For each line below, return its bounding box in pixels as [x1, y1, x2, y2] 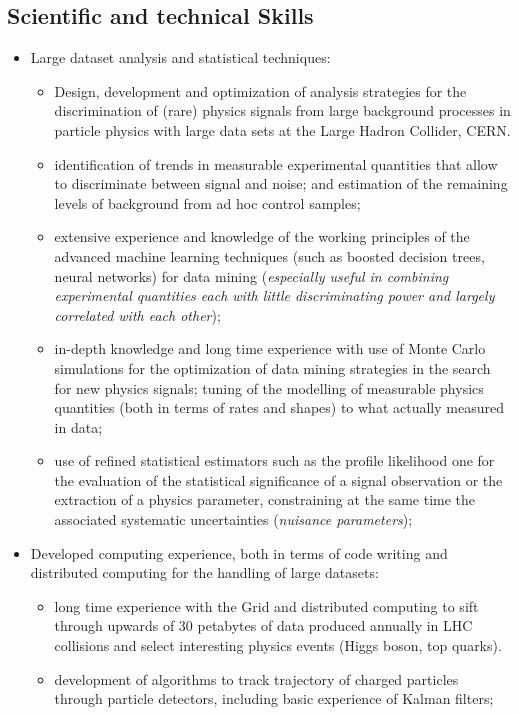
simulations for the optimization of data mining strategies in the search [54, 357, 491, 378]
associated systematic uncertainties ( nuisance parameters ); [54, 509, 413, 530]
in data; [54, 416, 103, 437]
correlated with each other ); [54, 304, 221, 325]
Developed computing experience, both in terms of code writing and [30, 542, 448, 563]
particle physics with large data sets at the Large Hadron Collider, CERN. [54, 119, 511, 140]
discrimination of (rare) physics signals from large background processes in [54, 100, 511, 121]
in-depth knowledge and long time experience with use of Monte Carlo [54, 338, 486, 359]
